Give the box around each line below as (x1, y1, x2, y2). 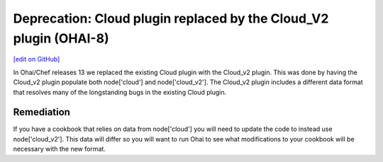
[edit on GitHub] (13, 55, 60, 64)
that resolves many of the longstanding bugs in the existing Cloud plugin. (13, 88, 227, 96)
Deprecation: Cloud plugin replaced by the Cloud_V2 (13, 11, 329, 26)
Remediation (13, 106, 71, 118)
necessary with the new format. (13, 145, 106, 154)
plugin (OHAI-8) (13, 30, 109, 46)
